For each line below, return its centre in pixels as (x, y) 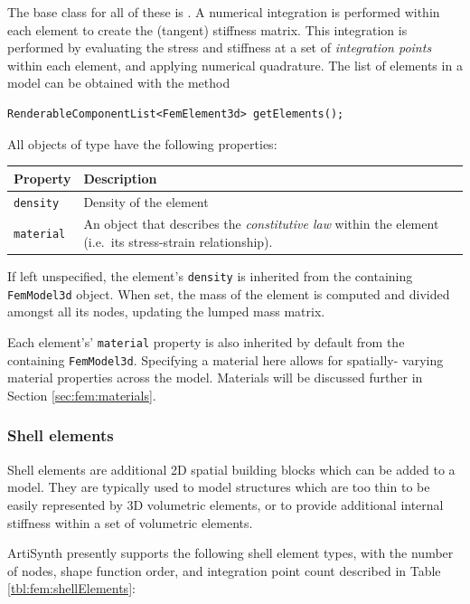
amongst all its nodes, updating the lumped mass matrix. (166, 311)
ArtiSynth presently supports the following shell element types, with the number (230, 553)
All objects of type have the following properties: (142, 143)
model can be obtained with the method (119, 83)
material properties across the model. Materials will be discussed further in (215, 377)
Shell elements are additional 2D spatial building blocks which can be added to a (231, 469)
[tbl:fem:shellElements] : (71, 588)
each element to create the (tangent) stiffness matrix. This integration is (207, 29)
